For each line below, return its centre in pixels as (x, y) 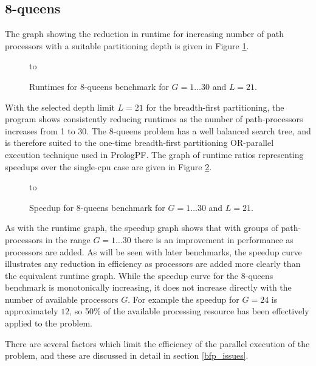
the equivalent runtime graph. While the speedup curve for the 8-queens (139, 275)
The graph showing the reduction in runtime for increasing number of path (144, 34)
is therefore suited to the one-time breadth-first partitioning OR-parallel (139, 143)
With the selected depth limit (60, 107)
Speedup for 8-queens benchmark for (97, 207)
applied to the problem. (49, 323)
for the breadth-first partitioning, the (215, 107)
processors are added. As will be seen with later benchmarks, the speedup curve (153, 251)
